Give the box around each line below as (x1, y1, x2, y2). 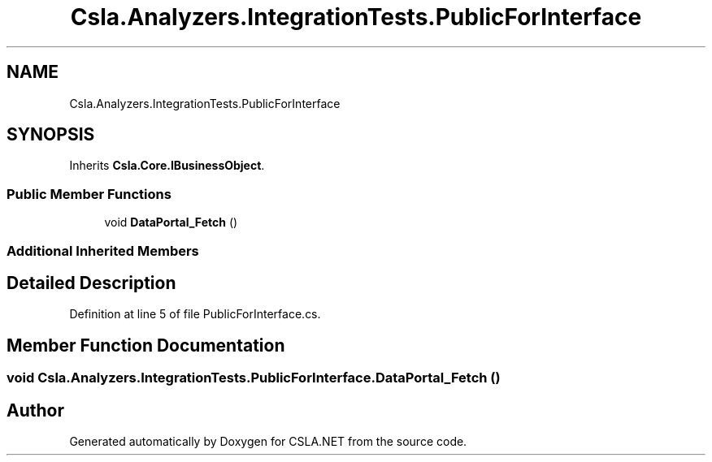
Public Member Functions (7, 185, 171, 202)
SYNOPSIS (7, 124, 95, 145)
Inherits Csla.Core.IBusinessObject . (69, 158, 265, 173)
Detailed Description (7, 272, 176, 293)
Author (7, 399, 64, 421)
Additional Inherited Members (7, 242, 199, 259)
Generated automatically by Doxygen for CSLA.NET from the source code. (69, 434, 467, 449)
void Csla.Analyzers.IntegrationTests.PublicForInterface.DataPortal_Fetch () (7, 369, 501, 386)
